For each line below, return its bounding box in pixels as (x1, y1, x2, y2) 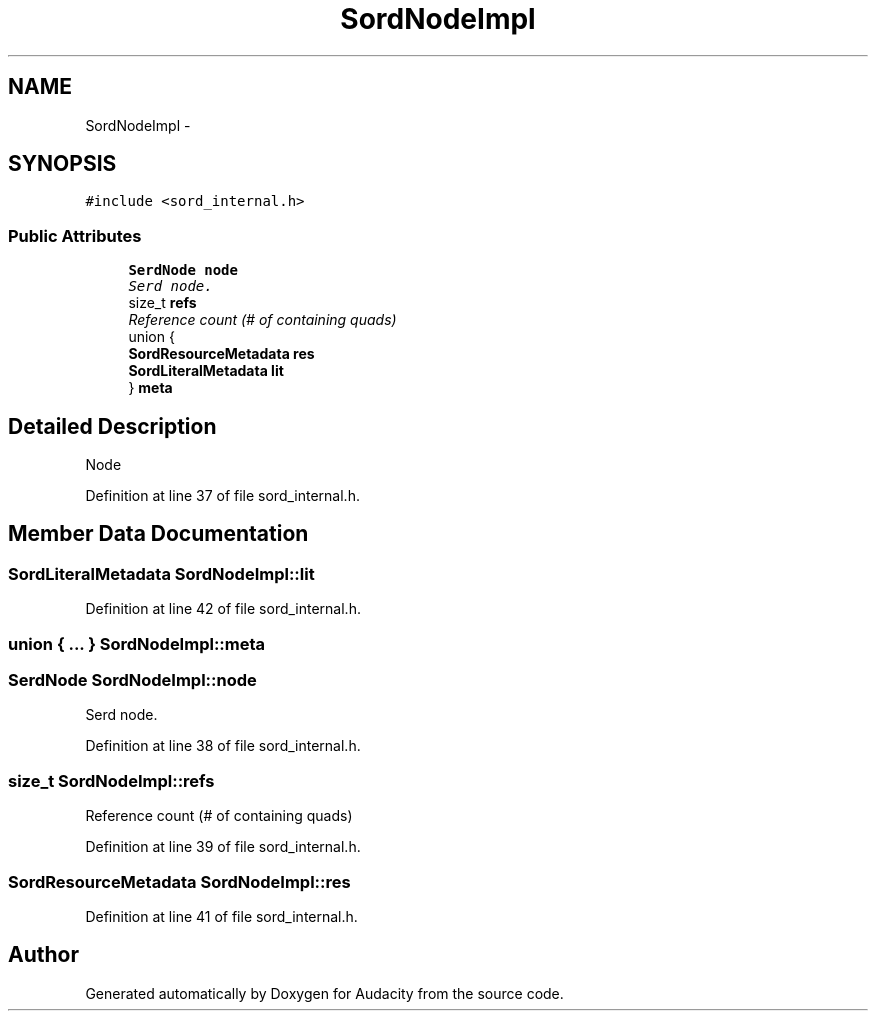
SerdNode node (128, 262, 238, 279)
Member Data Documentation (8, 521, 309, 547)
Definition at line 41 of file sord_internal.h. (85, 907, 358, 925)
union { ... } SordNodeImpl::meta (8, 633, 266, 654)
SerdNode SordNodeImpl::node (8, 670, 257, 690)
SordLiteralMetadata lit (128, 362, 284, 380)
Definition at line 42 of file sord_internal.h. (85, 600, 361, 618)
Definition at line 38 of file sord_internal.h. (85, 737, 361, 755)
